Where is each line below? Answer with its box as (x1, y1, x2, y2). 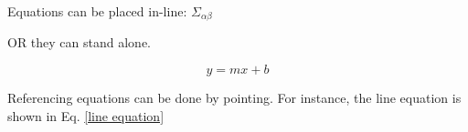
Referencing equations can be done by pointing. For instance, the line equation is (7, 88, 462, 107)
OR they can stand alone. (7, 33, 151, 52)
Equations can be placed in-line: (7, 2, 187, 20)
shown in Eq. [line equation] (7, 106, 165, 125)
